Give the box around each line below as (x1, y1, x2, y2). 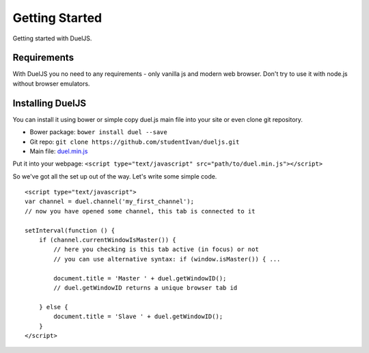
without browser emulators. (12, 79, 90, 88)
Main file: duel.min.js (29, 147, 88, 155)
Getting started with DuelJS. (12, 34, 92, 42)
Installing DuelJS (12, 97, 87, 109)
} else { (38, 303, 68, 311)
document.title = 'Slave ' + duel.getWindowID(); (53, 313, 223, 321)
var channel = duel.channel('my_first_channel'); (25, 198, 195, 205)
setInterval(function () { (25, 226, 115, 234)
